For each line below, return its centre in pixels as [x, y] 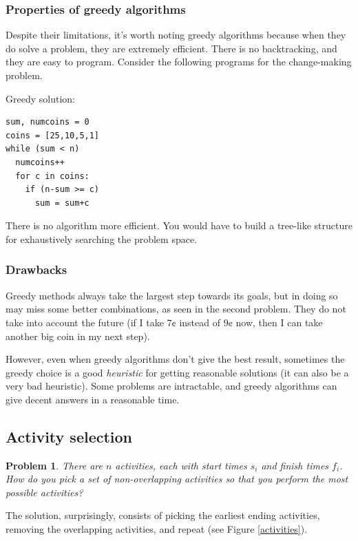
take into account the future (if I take [85, 322]
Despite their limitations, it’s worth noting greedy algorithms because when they [176, 35]
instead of [200, 322]
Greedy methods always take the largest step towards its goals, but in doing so [172, 295]
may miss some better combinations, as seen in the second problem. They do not [176, 309]
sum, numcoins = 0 [48, 122]
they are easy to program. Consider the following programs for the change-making [179, 62]
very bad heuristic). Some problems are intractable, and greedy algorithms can [171, 386]
